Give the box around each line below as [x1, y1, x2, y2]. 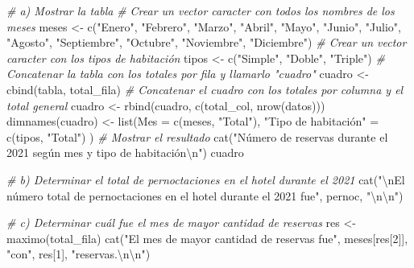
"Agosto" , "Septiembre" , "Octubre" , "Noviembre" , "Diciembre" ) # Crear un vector [6, 34, 407, 51]
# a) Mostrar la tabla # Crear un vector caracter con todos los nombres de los [6, 2, 395, 19]
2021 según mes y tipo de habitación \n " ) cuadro [6, 144, 244, 161]
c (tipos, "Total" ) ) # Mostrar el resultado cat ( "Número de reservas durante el [6, 128, 388, 145]
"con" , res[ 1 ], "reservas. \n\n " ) [6, 245, 151, 262]
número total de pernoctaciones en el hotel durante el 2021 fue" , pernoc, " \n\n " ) [6, 187, 404, 204]
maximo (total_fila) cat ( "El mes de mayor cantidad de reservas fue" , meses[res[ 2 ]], [6, 229, 408, 246]
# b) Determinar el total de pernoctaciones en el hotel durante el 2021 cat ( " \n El [6, 171, 405, 188]
